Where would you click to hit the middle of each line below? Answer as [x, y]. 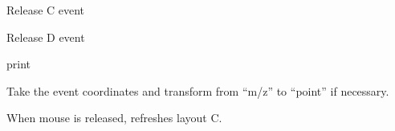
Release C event [46, 10]
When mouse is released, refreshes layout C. [114, 118]
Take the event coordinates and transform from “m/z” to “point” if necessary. [198, 90]
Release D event [46, 37]
